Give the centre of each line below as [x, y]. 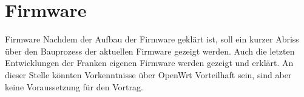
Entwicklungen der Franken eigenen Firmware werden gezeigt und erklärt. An [149, 63]
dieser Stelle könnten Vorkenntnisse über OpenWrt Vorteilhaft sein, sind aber [148, 74]
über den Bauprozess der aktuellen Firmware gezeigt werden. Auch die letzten [150, 51]
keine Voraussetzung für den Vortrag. [74, 86]
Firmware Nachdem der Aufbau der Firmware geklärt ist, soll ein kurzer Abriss [152, 39]
